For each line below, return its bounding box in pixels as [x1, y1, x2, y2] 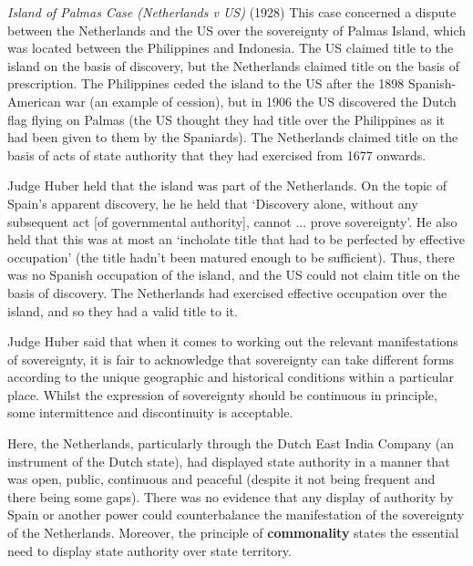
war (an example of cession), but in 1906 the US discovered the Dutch [65, 91, 457, 110]
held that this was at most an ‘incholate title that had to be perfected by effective [7, 230, 465, 249]
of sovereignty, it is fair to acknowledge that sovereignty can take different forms [7, 349, 455, 368]
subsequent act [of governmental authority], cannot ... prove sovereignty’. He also [7, 211, 458, 231]
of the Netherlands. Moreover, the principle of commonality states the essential [7, 523, 459, 542]
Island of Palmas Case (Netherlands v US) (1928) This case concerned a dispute [7, 3, 457, 21]
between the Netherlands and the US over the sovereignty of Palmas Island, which [7, 20, 467, 39]
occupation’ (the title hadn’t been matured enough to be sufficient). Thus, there [7, 247, 455, 266]
